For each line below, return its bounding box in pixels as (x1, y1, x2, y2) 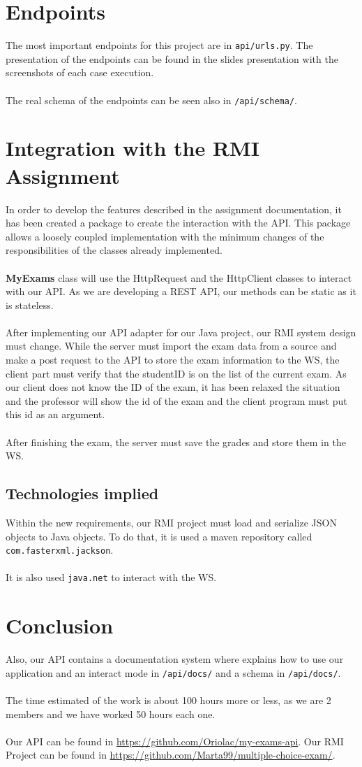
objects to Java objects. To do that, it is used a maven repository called (6, 529, 312, 543)
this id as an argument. (6, 407, 105, 422)
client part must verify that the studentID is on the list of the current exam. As (6, 366, 347, 380)
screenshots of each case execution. (6, 65, 154, 80)
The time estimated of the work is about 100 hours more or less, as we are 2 (6, 693, 331, 708)
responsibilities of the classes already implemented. (6, 243, 223, 257)
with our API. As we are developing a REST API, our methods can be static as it (6, 284, 356, 299)
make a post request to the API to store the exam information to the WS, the (6, 352, 340, 367)
